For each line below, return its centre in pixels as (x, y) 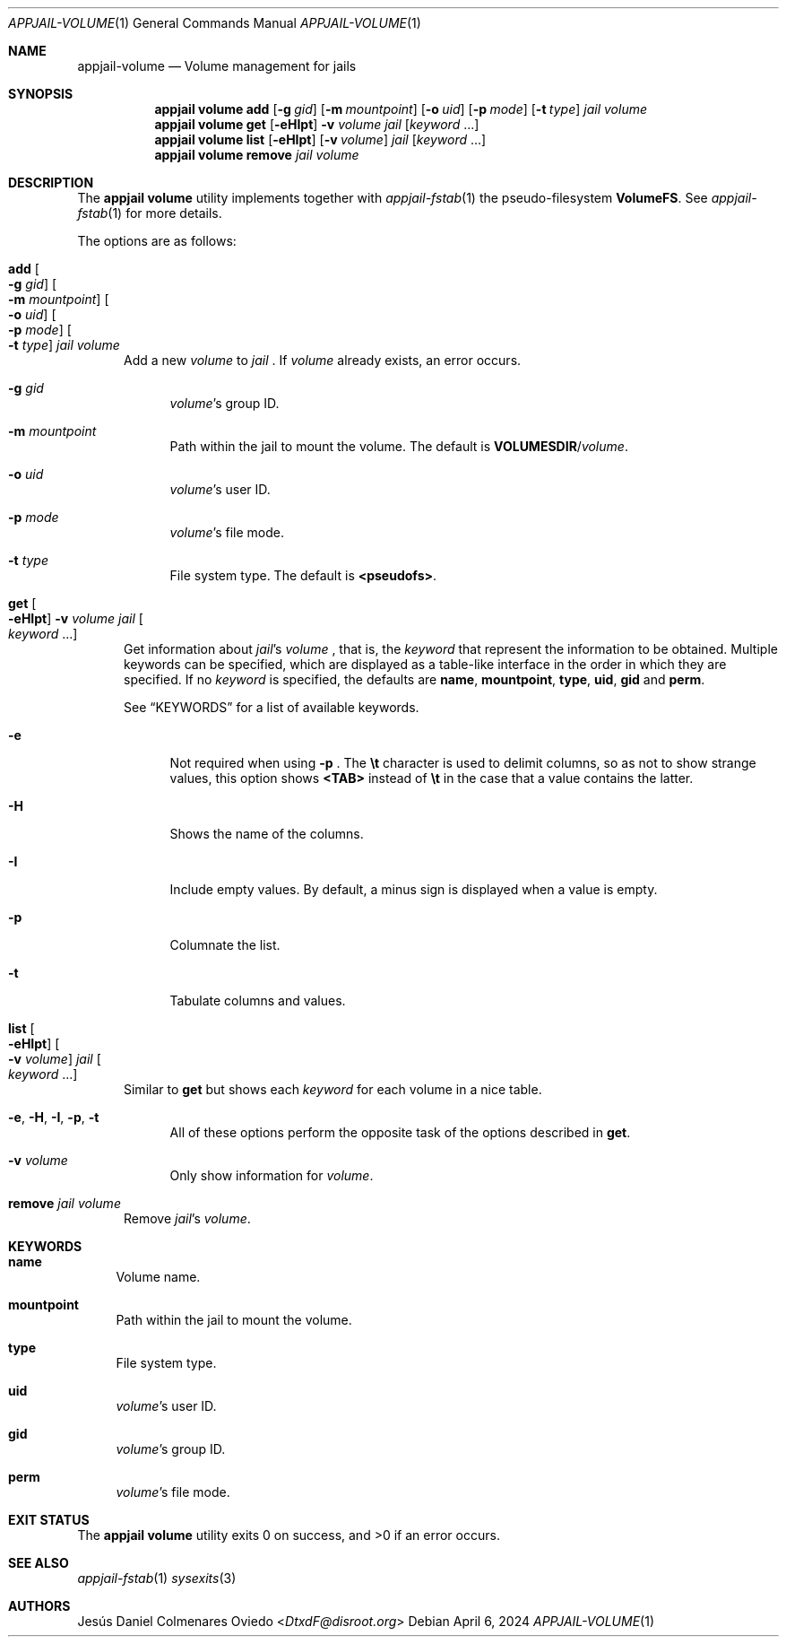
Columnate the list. (225, 945)
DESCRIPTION (51, 183)
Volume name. (158, 1277)
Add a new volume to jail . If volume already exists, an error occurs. (323, 360)
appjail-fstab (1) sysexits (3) (157, 1578)
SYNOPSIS (41, 94)
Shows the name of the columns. (267, 834)
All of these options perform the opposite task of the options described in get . (400, 1132)
